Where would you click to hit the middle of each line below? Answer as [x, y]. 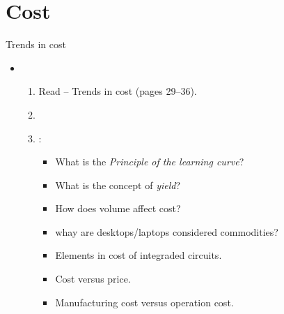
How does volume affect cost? [118, 208]
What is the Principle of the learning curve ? [150, 162]
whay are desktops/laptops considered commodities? [167, 231]
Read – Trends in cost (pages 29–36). [118, 91]
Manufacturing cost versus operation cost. [144, 302]
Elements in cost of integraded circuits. [139, 255]
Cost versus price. [93, 279]
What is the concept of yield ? [118, 185]
